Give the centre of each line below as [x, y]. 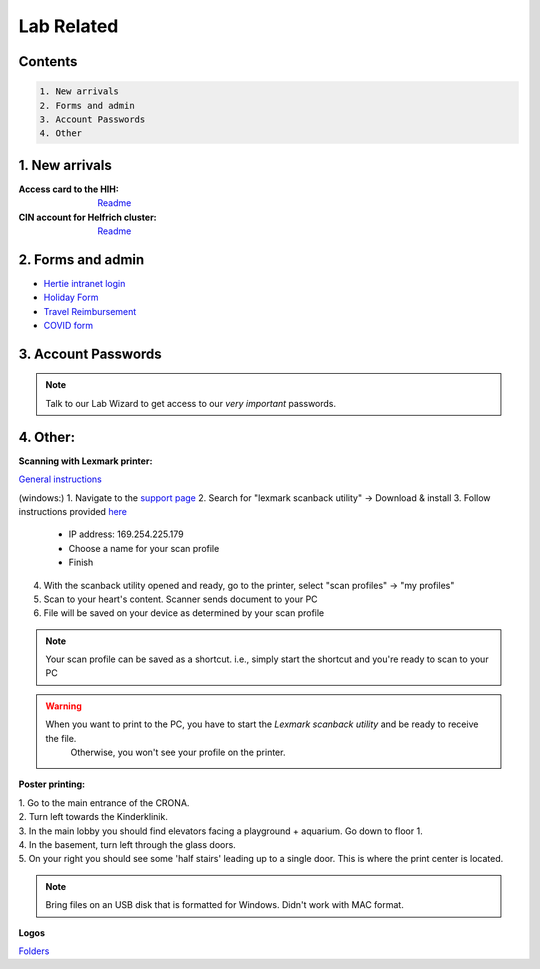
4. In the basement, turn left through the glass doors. [127, 844]
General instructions [60, 479]
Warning [63, 706]
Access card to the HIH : [68, 189]
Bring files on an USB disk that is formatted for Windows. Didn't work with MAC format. [224, 905]
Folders [34, 951]
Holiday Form [71, 297]
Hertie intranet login [84, 283]
